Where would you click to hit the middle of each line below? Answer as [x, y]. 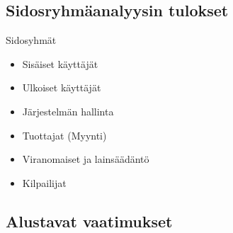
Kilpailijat [44, 182]
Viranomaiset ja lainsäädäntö [86, 159]
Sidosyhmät [31, 40]
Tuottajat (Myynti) [64, 135]
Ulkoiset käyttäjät [62, 87]
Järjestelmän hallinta [68, 111]
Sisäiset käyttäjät [60, 63]
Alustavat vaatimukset [89, 221]
